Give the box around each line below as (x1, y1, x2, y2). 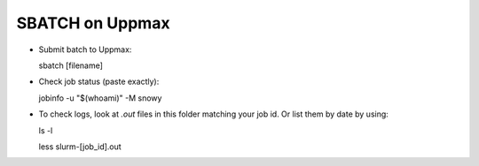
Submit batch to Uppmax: (38, 44, 132, 55)
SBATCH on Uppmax (16, 13, 170, 33)
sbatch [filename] (38, 60, 104, 71)
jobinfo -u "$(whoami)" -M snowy (38, 93, 162, 103)
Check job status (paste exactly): (38, 76, 160, 87)
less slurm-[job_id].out (38, 141, 122, 152)
